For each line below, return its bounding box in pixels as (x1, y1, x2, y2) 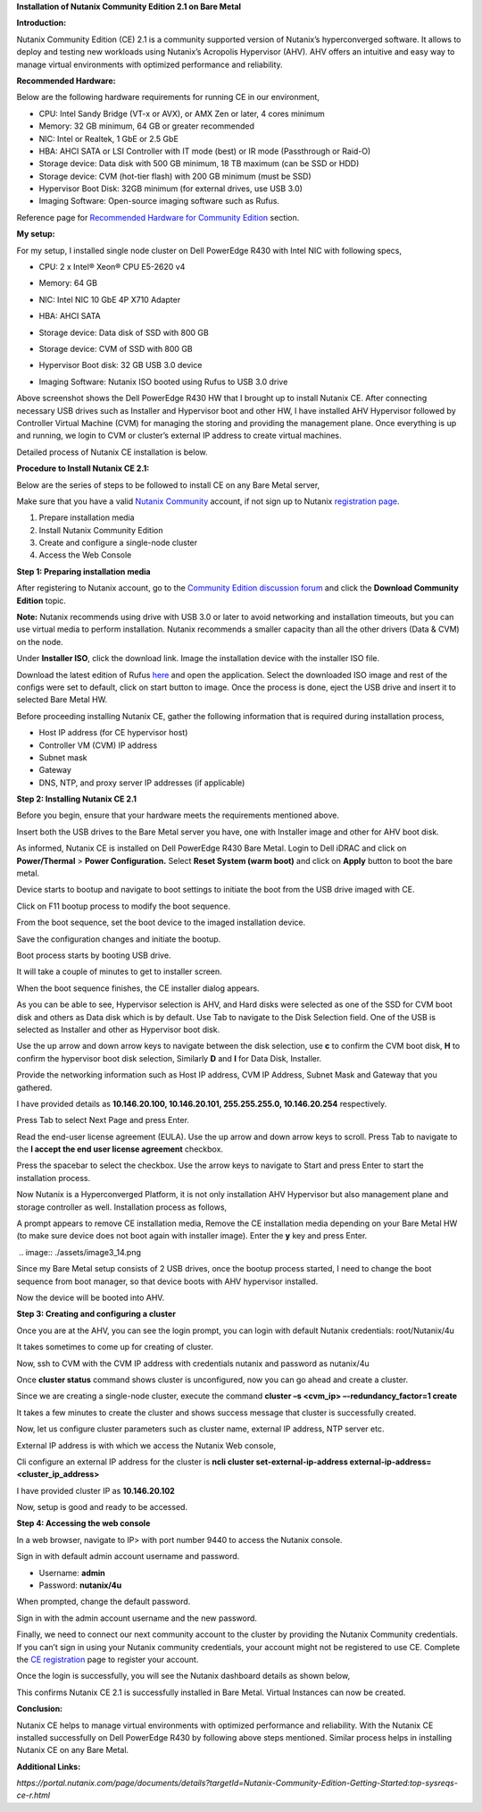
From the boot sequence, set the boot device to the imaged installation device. (16, 917, 306, 928)
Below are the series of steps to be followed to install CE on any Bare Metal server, (16, 479, 320, 491)
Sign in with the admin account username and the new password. (16, 1613, 258, 1623)
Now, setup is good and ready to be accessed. (16, 1502, 187, 1513)
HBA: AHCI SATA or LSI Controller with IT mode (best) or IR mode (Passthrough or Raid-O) (38, 146, 371, 156)
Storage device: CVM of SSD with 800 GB (38, 343, 193, 354)
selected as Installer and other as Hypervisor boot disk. (16, 1024, 220, 1035)
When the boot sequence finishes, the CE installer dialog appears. (16, 983, 260, 994)
